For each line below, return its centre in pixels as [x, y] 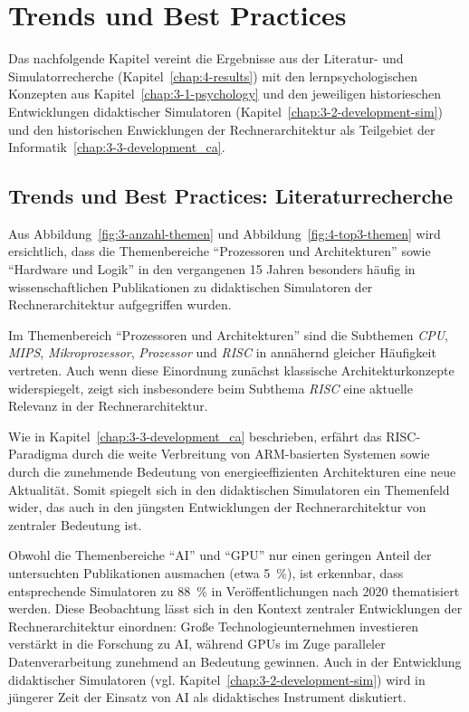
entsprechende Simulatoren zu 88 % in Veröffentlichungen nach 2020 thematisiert [234, 590]
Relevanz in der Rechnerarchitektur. [108, 406]
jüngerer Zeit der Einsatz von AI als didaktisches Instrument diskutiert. [207, 697]
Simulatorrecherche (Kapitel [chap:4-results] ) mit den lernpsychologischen [213, 76]
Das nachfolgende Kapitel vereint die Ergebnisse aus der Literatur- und [206, 58]
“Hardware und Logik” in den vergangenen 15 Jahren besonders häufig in [212, 269]
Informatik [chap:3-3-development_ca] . [117, 147]
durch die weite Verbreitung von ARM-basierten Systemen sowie [251, 454]
